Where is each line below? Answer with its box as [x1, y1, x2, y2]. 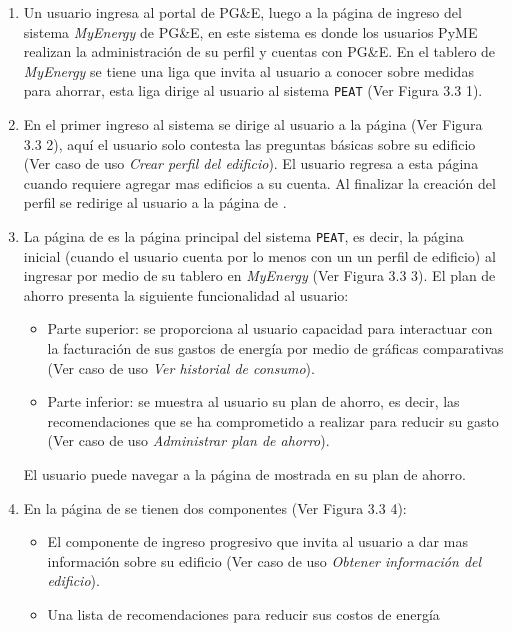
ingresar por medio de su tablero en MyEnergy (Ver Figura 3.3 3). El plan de [23, 265, 496, 286]
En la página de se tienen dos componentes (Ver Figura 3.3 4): [23, 497, 407, 518]
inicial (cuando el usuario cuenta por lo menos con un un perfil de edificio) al [23, 245, 496, 266]
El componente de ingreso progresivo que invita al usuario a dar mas [47, 531, 468, 552]
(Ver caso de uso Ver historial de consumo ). [47, 357, 315, 378]
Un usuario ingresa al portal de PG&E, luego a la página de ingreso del [23, 2, 462, 22]
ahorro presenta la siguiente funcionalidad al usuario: [23, 284, 349, 305]
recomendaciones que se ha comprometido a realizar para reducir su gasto [47, 410, 499, 431]
